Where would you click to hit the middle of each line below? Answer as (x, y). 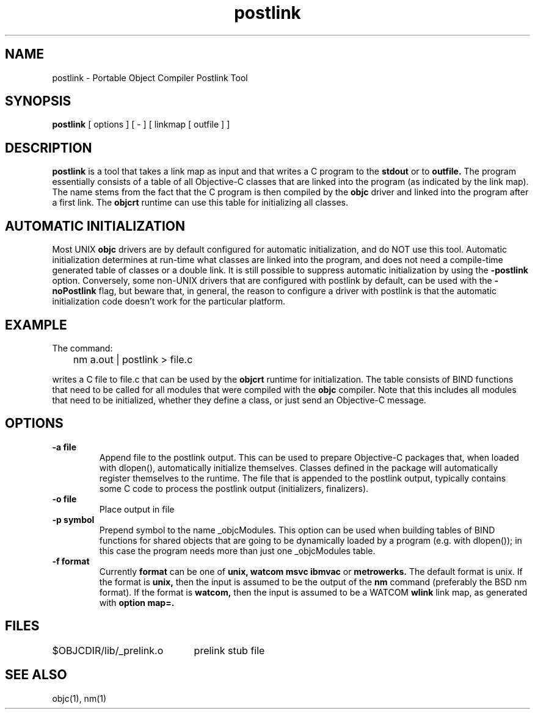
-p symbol (73, 519)
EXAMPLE (36, 325)
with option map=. (137, 602)
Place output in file (137, 509)
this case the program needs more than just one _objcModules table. (237, 550)
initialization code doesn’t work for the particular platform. (169, 301)
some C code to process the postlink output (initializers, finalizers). (234, 488)
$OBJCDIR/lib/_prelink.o (108, 650)
